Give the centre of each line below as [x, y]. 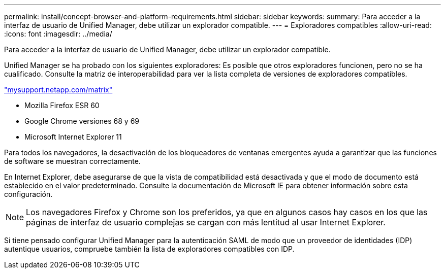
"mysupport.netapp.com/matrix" [58, 90]
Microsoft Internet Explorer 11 [73, 137]
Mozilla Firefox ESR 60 [62, 105]
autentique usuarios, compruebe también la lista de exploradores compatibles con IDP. [149, 249]
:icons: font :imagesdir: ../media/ [58, 34]
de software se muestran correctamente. [72, 161]
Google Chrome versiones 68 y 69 [82, 121]
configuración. [28, 194]
